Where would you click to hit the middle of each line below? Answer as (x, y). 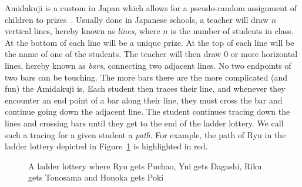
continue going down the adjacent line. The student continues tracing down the (147, 111)
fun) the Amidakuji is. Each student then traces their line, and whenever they (145, 89)
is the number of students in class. (232, 31)
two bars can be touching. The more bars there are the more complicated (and (146, 77)
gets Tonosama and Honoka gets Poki (96, 177)
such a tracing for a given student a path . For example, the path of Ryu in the (145, 134)
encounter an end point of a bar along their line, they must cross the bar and (144, 100)
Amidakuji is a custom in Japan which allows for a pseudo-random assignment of (151, 8)
